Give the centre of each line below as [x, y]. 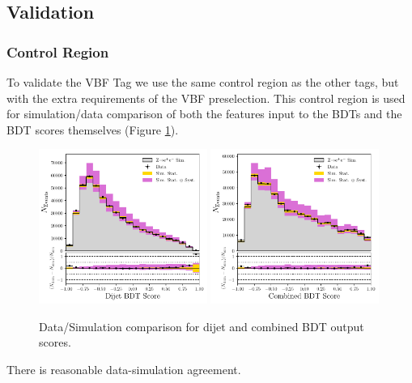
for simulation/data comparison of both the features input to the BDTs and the [204, 114]
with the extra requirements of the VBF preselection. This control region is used [206, 98]
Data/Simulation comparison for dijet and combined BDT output [202, 326]
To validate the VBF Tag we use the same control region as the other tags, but [203, 82]
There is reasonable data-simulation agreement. [124, 369]
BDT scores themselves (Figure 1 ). [93, 129]
